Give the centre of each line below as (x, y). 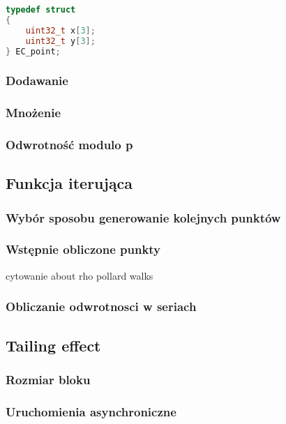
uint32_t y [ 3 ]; (60, 41)
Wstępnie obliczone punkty (83, 249)
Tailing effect (53, 345)
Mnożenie (33, 113)
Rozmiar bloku (48, 379)
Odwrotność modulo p (69, 144)
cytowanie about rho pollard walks (80, 275)
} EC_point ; (33, 51)
